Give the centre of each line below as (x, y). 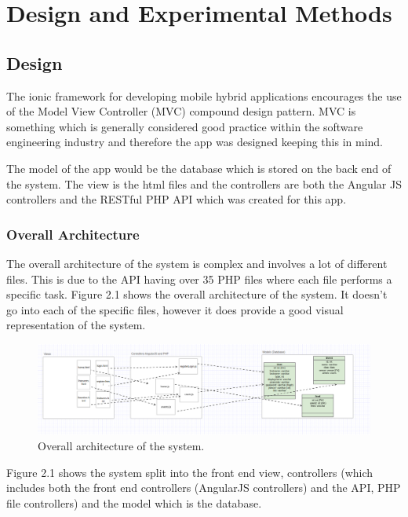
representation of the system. (76, 325)
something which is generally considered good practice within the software (185, 126)
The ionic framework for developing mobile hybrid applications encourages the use (204, 95)
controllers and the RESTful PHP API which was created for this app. (177, 199)
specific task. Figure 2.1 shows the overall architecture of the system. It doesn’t (197, 294)
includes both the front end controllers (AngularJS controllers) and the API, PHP (204, 488)
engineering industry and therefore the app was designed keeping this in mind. (195, 142)
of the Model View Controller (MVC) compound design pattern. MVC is (181, 111)
